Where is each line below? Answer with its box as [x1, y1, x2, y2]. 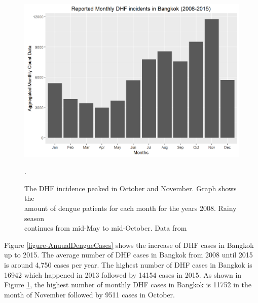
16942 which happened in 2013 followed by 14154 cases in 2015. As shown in [4, 269, 242, 280]
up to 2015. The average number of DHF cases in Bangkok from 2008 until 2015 [4, 249, 253, 260]
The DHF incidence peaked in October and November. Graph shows [24, 183, 237, 193]
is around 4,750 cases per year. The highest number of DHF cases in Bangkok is [4, 259, 252, 270]
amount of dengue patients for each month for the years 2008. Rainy [24, 203, 237, 213]
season [24, 212, 45, 223]
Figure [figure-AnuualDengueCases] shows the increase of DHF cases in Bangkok [4, 239, 254, 250]
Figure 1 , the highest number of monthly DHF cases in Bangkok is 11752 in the [4, 279, 252, 290]
